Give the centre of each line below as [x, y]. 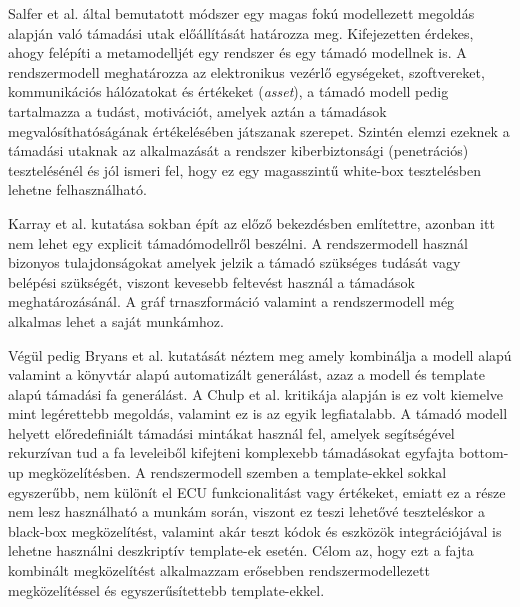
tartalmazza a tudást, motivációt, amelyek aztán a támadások [197, 110]
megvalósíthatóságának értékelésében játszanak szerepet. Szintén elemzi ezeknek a [259, 130]
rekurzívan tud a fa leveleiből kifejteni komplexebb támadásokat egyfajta [231, 452]
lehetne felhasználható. [77, 189]
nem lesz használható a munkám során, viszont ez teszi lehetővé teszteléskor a [246, 511]
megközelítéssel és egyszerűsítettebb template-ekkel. [166, 589]
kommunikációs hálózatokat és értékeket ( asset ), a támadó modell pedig [228, 91]
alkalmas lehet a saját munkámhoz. [116, 320]
